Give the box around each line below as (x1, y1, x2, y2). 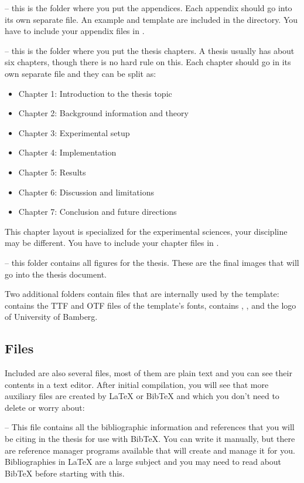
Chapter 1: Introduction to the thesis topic (18, 87, 172, 99)
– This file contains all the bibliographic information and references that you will (5, 421, 295, 433)
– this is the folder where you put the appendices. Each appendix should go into (5, 2, 292, 13)
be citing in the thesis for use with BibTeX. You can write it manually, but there (5, 433, 295, 445)
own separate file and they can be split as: (5, 67, 156, 79)
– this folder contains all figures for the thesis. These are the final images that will (5, 256, 299, 268)
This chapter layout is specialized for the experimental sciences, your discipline (5, 225, 288, 237)
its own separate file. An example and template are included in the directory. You (5, 13, 298, 25)
